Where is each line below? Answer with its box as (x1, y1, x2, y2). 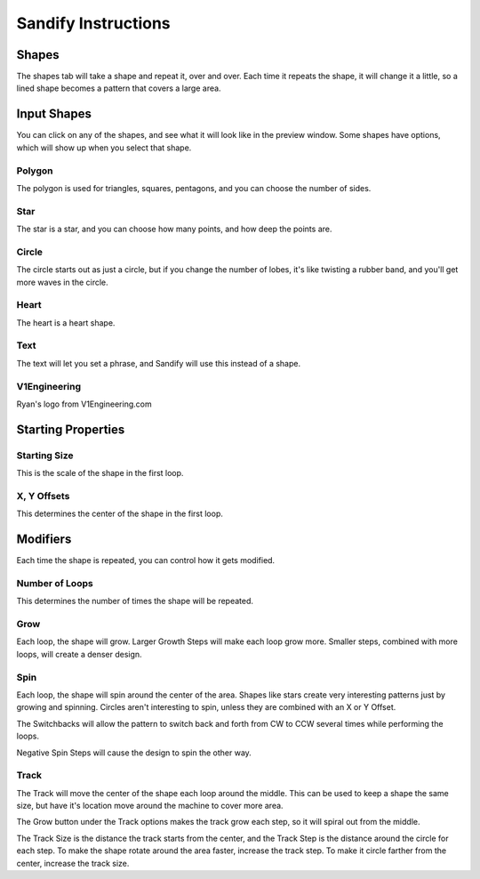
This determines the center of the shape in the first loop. (16, 508, 224, 520)
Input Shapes (16, 107, 92, 122)
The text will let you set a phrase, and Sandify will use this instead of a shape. (16, 358, 301, 368)
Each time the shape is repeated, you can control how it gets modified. (16, 555, 276, 566)
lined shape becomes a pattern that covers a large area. (16, 83, 221, 93)
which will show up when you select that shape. (16, 142, 192, 153)
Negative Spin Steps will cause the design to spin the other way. (16, 747, 252, 758)
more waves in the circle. (16, 277, 108, 287)
